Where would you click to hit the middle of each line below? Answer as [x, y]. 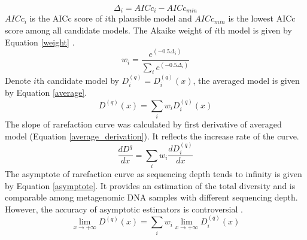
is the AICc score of [66, 18]
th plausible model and [150, 18]
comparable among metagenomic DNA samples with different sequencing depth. [151, 197]
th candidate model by [77, 80]
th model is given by [255, 30]
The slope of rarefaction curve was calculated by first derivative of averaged [143, 124]
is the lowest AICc [262, 18]
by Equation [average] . [46, 92]
